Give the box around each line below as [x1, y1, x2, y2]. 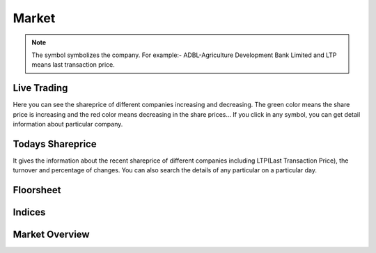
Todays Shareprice [13, 138, 97, 149]
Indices [13, 206, 46, 218]
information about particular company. [13, 120, 123, 129]
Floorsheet [13, 184, 61, 196]
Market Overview [13, 229, 90, 240]
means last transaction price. [31, 60, 115, 69]
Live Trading [13, 82, 68, 94]
